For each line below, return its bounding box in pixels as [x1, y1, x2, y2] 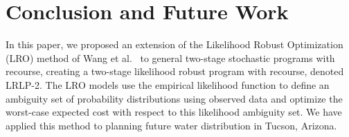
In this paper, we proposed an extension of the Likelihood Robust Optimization [6, 37, 343, 52]
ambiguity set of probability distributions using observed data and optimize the [6, 91, 343, 105]
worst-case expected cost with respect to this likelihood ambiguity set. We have [6, 105, 342, 119]
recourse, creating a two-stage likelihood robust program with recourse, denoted [6, 64, 344, 78]
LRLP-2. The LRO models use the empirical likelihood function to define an [6, 77, 330, 92]
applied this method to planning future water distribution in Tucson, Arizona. [6, 118, 337, 132]
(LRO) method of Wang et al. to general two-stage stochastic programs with [6, 50, 335, 65]
